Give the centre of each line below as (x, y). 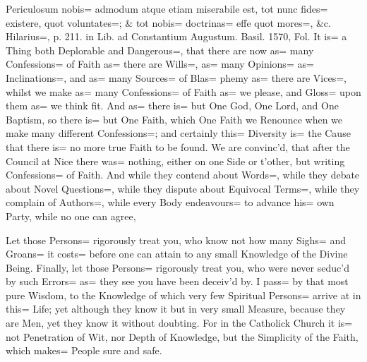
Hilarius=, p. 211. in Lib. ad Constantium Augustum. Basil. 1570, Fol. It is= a (176, 36)
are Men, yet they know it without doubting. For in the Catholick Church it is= (179, 323)
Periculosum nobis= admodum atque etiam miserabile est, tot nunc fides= (167, 8)
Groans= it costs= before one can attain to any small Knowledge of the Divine (177, 254)
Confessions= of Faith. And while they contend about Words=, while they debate (183, 175)
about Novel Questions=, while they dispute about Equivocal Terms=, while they (183, 188)
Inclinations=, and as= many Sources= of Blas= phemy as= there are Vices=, (176, 77)
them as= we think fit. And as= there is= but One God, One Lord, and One (172, 105)
